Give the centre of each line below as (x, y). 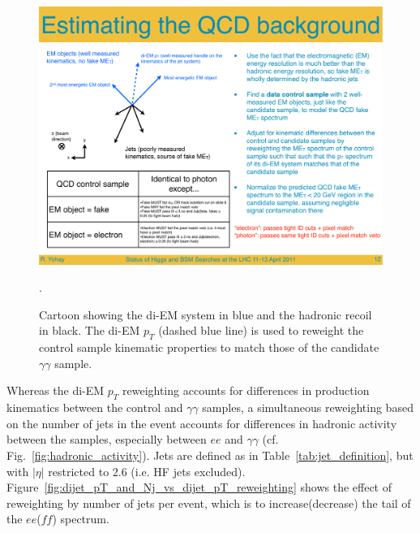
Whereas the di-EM (56, 390)
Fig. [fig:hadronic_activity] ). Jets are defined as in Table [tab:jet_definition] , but (210, 455)
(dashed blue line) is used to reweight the (261, 330)
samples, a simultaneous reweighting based (308, 407)
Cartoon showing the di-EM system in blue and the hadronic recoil (206, 314)
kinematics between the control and (95, 407)
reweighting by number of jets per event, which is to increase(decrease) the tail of (209, 503)
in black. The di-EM (90, 330)
